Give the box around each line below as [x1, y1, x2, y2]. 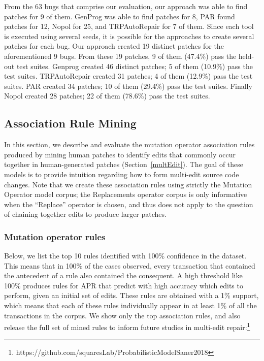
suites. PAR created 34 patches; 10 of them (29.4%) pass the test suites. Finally [4, 80, 252, 91]
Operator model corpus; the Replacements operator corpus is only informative [4, 189, 247, 200]
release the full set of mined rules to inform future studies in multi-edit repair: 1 [4, 320, 250, 332]
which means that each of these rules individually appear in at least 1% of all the [4, 300, 257, 311]
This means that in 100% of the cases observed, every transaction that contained [4, 260, 255, 271]
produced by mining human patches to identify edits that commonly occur [4, 149, 236, 159]
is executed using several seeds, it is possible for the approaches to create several [4, 30, 254, 41]
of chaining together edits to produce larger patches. [4, 209, 167, 219]
